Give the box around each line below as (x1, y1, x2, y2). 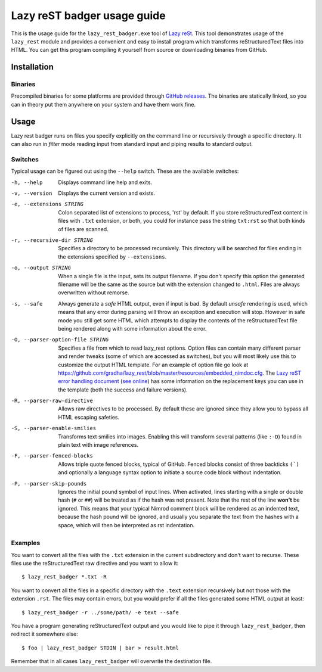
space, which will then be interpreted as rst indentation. (58, 521, 195, 528)
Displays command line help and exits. (58, 179, 153, 186)
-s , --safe (11, 300, 43, 307)
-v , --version (11, 190, 52, 197)
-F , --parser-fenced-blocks (11, 453, 94, 459)
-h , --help (11, 179, 43, 186)
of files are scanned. (58, 225, 109, 232)
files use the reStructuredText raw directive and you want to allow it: (11, 560, 179, 567)
